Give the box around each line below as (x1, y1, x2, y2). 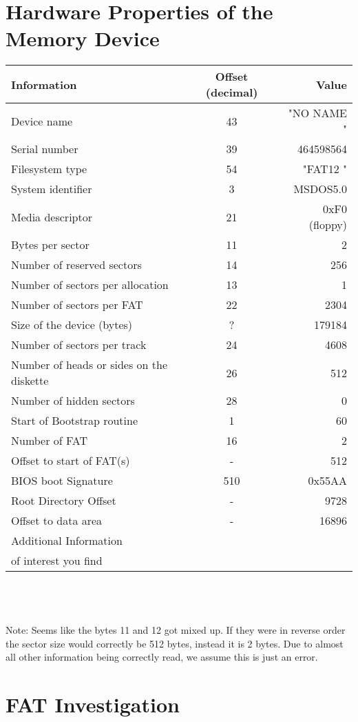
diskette (11, 372, 49, 389)
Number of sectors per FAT (11, 297, 143, 313)
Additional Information (11, 532, 123, 549)
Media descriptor (11, 208, 92, 225)
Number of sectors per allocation (11, 277, 169, 293)
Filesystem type (11, 161, 87, 177)
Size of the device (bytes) (11, 317, 133, 333)
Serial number (11, 141, 78, 157)
